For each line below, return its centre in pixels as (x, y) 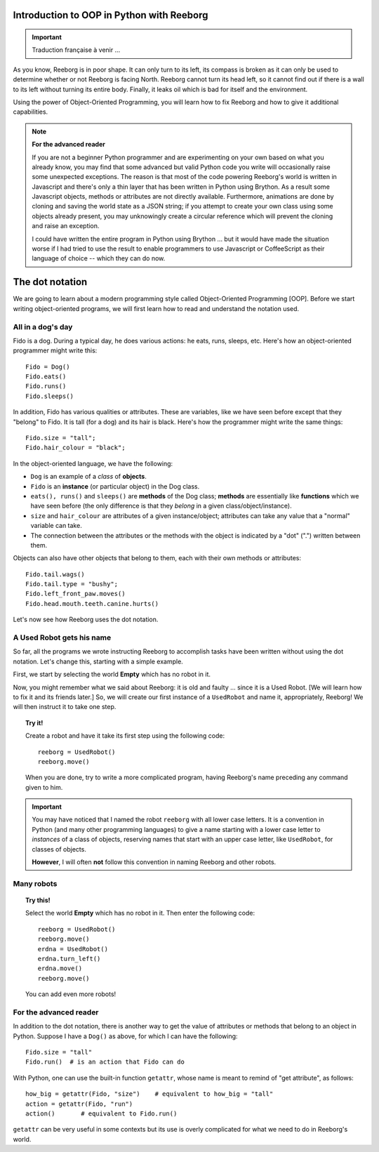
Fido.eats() (46, 377)
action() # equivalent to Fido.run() (101, 1113)
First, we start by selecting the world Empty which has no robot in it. (112, 675)
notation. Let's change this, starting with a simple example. (98, 661)
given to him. (44, 787)
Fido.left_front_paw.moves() (75, 594)
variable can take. (56, 526)
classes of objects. (59, 849)
